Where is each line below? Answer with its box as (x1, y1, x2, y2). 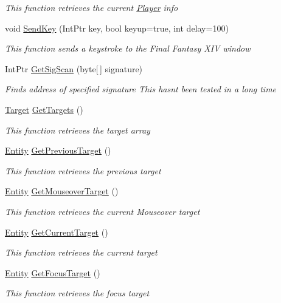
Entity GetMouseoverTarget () (5, 185, 119, 197)
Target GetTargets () (5, 103, 83, 115)
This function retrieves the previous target (5, 164, 161, 177)
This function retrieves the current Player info (5, 1, 178, 13)
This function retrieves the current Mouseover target (5, 205, 200, 217)
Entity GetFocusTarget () (5, 266, 100, 279)
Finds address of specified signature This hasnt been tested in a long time (5, 83, 277, 95)
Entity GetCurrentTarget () (5, 225, 108, 238)
